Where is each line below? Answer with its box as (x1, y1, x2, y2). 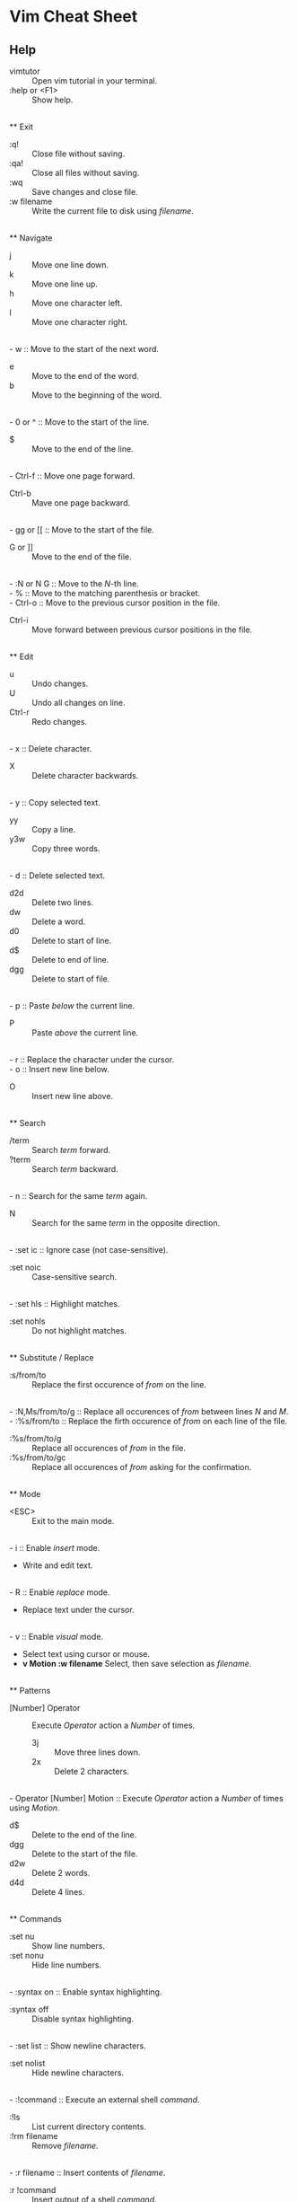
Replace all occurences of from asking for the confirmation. (31, 1462, 252, 1472)
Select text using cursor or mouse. (22, 1649, 151, 1659)
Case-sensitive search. (31, 1272, 118, 1282)
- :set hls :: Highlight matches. (9, 1299, 120, 1308)
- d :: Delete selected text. (9, 870, 106, 881)
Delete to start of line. (31, 936, 112, 946)
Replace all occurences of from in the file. (31, 1443, 187, 1453)
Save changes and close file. (31, 187, 138, 197)
